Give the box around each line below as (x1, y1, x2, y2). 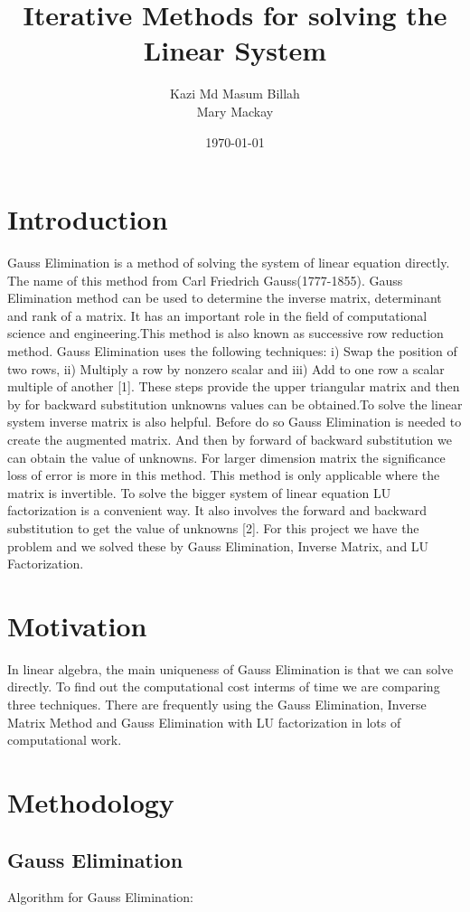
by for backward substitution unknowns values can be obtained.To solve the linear (7, 394, 463, 413)
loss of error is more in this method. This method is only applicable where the (7, 465, 440, 484)
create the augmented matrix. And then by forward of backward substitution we (7, 429, 452, 448)
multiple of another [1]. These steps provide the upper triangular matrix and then (7, 377, 460, 396)
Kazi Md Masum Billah (170, 84, 300, 103)
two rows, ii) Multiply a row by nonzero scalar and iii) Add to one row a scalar (7, 359, 445, 378)
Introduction (7, 201, 168, 238)
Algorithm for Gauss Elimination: (7, 888, 193, 907)
